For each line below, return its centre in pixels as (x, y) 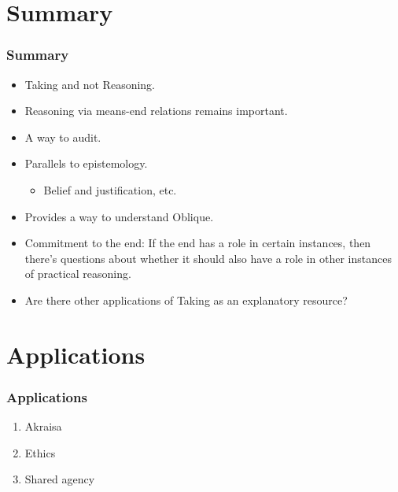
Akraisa (43, 426)
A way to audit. (63, 137)
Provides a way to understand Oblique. (119, 216)
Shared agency (60, 479)
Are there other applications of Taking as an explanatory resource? (186, 300)
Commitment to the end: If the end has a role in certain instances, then (198, 243)
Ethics (40, 452)
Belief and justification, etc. (110, 189)
